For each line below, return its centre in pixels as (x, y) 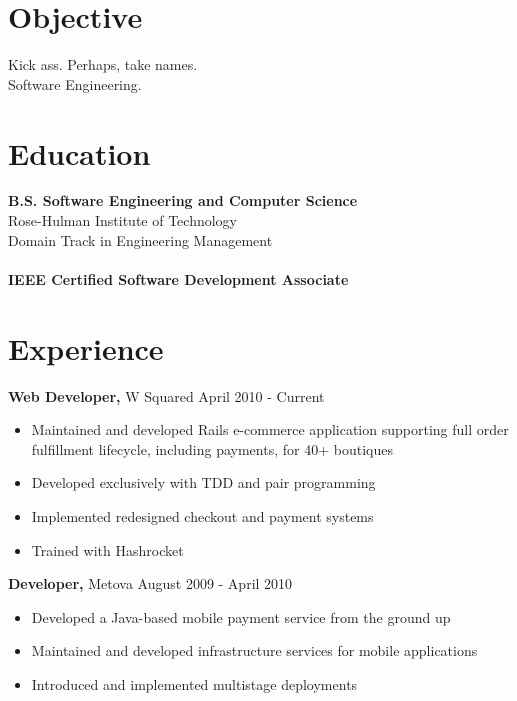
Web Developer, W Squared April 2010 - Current (166, 395)
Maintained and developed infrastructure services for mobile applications (254, 650)
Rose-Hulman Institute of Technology (123, 220)
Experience (86, 347)
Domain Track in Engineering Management (140, 239)
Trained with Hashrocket (107, 549)
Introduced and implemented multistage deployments (194, 683)
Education (79, 152)
